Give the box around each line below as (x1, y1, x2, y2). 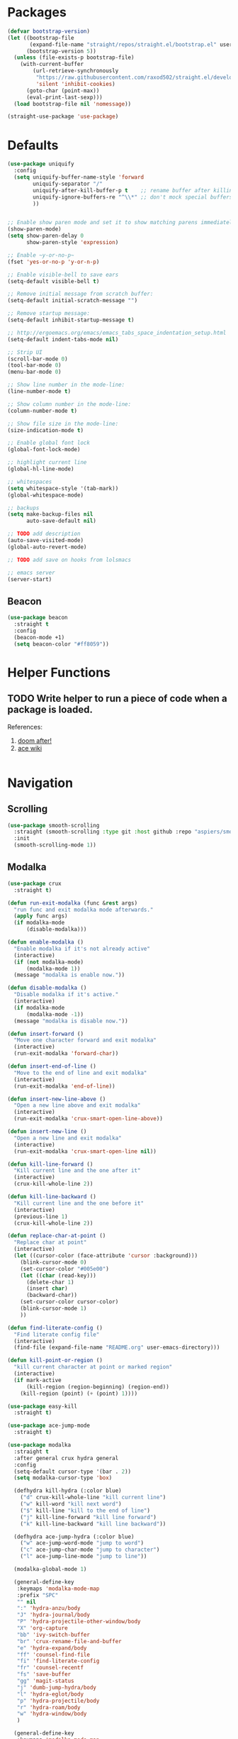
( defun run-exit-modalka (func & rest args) (7, 899, 138, 907)
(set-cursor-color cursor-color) (20, 1298, 119, 1305)
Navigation (7, 775, 73, 791)
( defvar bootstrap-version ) (7, 28, 91, 35)
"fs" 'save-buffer (16, 1671, 72, 1678)
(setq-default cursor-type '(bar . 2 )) (13, 1468, 132, 1475)
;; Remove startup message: (7, 310, 91, 317)
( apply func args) (13, 912, 69, 920)
